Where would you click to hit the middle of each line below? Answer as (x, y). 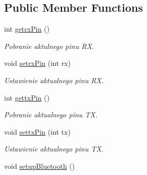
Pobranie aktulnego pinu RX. (49, 46)
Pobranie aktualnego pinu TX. (51, 115)
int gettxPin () (27, 97)
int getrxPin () (27, 29)
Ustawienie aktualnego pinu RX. (54, 80)
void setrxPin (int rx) (38, 63)
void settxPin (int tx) (38, 131)
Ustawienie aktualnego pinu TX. (54, 149)
